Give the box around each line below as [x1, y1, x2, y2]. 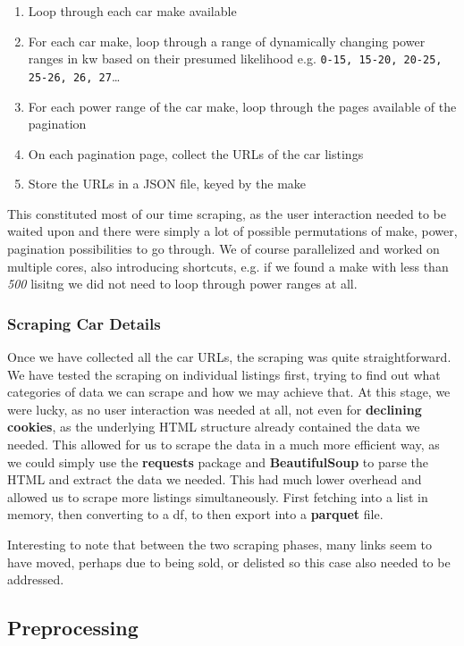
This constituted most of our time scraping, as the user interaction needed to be [7, 204, 446, 222]
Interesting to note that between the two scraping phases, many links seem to [7, 535, 432, 553]
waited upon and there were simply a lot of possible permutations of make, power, [7, 222, 458, 240]
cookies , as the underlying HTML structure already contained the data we [7, 417, 420, 436]
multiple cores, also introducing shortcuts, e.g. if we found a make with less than [7, 256, 449, 275]
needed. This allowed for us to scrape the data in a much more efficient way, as [7, 435, 440, 454]
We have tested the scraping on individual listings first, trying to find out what [7, 365, 441, 383]
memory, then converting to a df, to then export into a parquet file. [7, 505, 384, 524]
